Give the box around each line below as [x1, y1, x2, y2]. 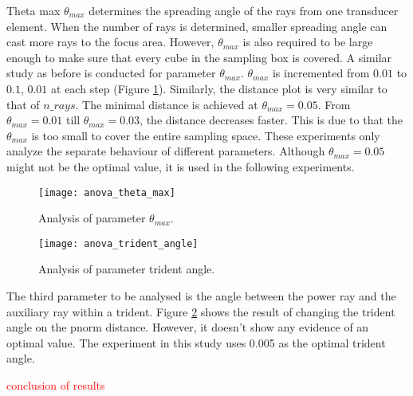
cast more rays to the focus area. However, [6, 33, 214, 50]
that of [6, 96, 40, 112]
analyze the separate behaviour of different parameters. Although [6, 143, 325, 159]
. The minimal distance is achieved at [75, 96, 258, 112]
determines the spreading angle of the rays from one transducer [88, 2, 399, 18]
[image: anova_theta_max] [38, 186, 175, 198]
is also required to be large [242, 33, 373, 50]
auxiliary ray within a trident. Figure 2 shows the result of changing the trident [6, 303, 395, 320]
